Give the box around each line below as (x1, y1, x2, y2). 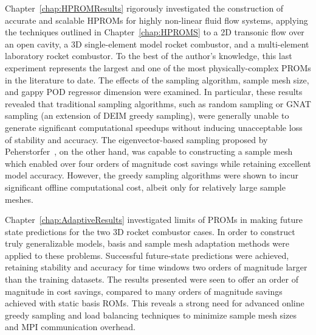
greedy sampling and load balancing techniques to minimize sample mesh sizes (5, 308, 297, 321)
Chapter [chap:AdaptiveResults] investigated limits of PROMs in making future (5, 213, 303, 226)
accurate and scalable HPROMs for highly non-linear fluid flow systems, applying (5, 13, 308, 26)
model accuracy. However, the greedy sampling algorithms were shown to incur (5, 169, 299, 182)
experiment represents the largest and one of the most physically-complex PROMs (5, 61, 311, 74)
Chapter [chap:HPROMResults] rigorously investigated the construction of (5, 2, 284, 14)
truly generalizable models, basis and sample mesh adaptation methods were (5, 237, 290, 250)
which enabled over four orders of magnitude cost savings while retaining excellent (5, 157, 311, 169)
